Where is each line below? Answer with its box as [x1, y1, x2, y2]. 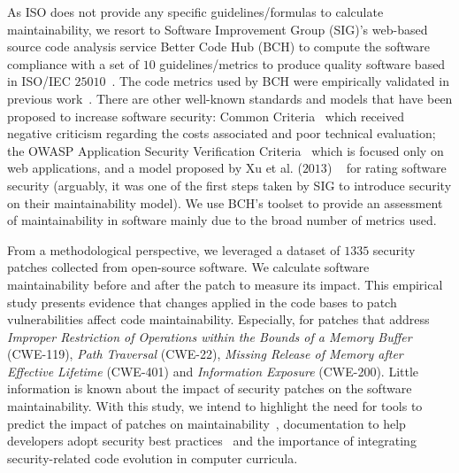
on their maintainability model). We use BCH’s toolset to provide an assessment [7, 193, 443, 212]
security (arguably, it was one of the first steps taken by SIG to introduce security [7, 175, 452, 194]
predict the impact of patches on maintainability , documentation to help [7, 414, 406, 432]
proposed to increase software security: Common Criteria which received [7, 106, 404, 125]
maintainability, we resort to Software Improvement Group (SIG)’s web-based [7, 19, 428, 38]
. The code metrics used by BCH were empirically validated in [111, 72, 449, 90]
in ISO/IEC [7, 72, 71, 90]
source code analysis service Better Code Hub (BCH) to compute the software [7, 37, 431, 56]
